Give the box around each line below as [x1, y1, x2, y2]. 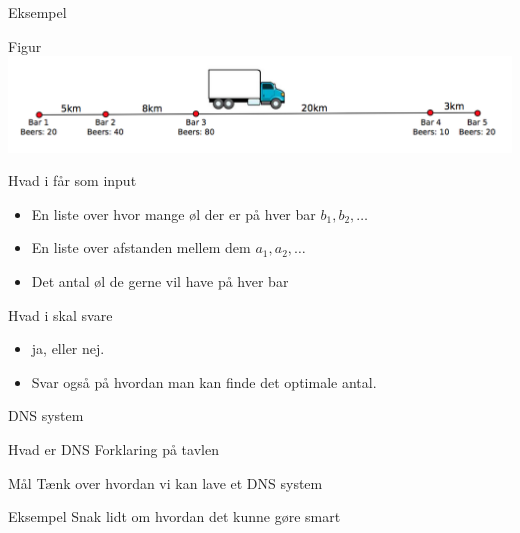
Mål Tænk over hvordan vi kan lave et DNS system [8, 472, 323, 493]
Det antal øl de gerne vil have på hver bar [31, 271, 289, 292]
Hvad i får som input [8, 170, 137, 191]
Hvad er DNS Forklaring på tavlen [8, 439, 219, 459]
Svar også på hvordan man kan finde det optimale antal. [31, 371, 377, 392]
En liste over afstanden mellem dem [31, 237, 251, 258]
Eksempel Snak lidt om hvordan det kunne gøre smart [8, 506, 341, 527]
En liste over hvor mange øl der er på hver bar [31, 203, 316, 224]
